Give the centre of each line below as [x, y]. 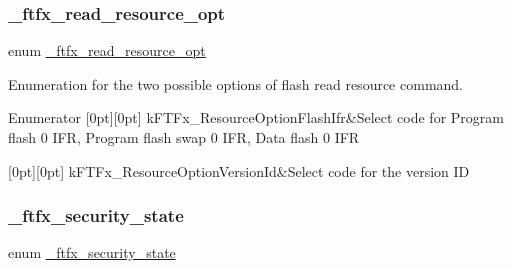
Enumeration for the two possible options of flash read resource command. [235, 83]
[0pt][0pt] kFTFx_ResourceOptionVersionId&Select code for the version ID [239, 170]
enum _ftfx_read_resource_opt [107, 50]
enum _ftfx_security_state [92, 252]
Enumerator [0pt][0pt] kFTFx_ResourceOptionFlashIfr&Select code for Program [256, 117]
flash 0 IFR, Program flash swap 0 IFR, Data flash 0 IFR [184, 137]
